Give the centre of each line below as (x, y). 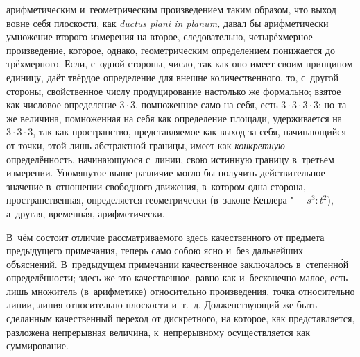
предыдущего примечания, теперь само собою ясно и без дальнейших (155, 250)
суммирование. (37, 346)
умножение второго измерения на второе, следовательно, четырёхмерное (160, 36)
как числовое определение (61, 105)
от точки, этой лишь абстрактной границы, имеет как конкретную (146, 145)
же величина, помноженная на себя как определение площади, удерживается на (174, 118)
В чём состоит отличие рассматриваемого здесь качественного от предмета (165, 236)
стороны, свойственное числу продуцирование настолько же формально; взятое (174, 91)
